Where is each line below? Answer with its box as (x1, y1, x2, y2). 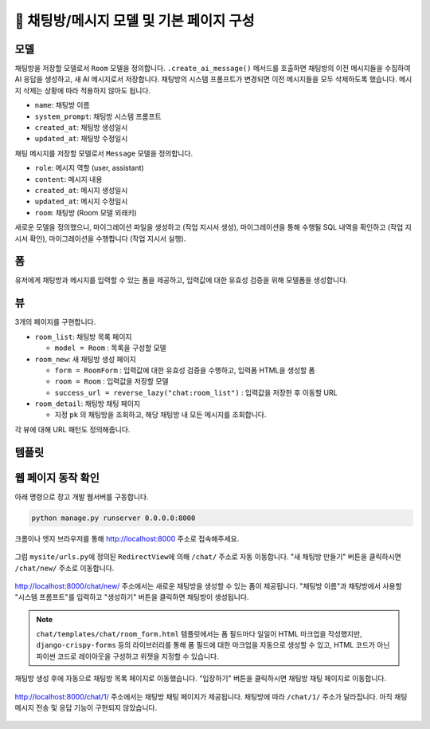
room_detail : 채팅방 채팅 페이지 (34, 399, 141, 408)
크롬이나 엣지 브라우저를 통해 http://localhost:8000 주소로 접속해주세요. (14, 534, 240, 543)
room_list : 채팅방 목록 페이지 (34, 332, 132, 341)
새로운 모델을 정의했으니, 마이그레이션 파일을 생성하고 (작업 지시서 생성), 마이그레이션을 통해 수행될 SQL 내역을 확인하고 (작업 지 (14, 223, 412, 232)
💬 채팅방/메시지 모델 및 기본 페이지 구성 (14, 12, 255, 30)
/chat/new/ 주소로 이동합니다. (14, 563, 115, 573)
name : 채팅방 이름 (34, 100, 91, 110)
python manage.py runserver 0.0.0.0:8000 (31, 513, 196, 522)
